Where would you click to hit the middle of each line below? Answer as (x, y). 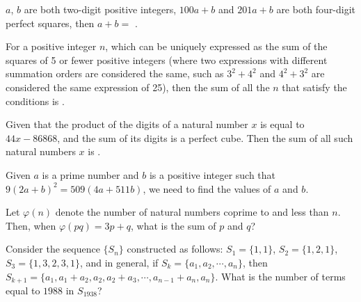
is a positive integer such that (212, 174)
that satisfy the (314, 87)
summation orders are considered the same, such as (115, 73)
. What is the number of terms (280, 276)
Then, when (31, 225)
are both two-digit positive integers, (100, 9)
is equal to (282, 124)
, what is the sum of (174, 225)
